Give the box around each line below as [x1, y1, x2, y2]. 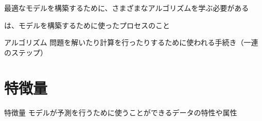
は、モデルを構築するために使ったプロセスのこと [4, 19, 170, 30]
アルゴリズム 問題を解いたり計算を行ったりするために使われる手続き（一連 [4, 37, 258, 48]
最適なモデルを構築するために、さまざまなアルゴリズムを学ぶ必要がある [4, 3, 249, 13]
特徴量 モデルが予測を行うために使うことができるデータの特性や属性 [4, 107, 237, 117]
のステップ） [4, 47, 47, 57]
